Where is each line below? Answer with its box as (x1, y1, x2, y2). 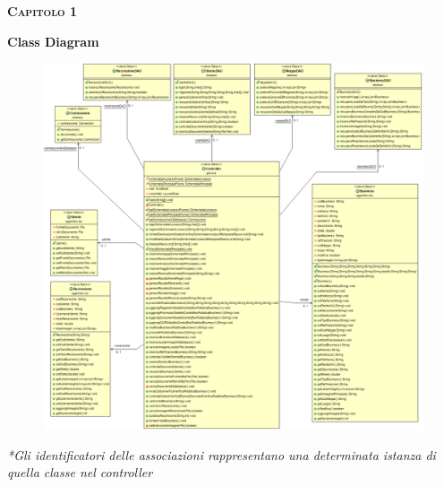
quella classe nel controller (7, 463, 153, 482)
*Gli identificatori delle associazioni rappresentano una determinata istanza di (7, 445, 436, 464)
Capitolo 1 (7, 2, 78, 20)
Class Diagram (7, 31, 99, 50)
